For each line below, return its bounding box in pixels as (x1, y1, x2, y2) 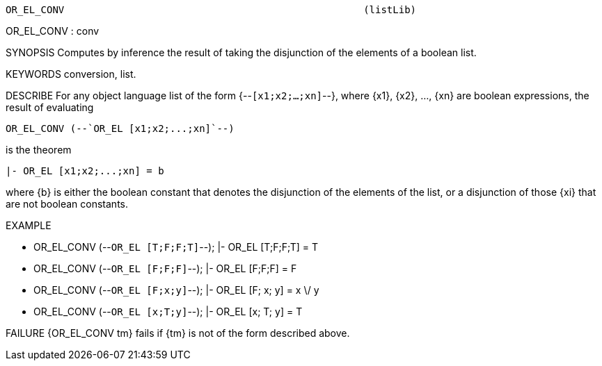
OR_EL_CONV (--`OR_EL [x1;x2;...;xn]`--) (6, 123, 235, 134)
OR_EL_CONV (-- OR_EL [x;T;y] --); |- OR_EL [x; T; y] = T (33, 306, 303, 317)
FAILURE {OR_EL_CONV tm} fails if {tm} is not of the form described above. (6, 327, 350, 339)
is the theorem (6, 144, 72, 156)
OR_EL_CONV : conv (6, 25, 100, 37)
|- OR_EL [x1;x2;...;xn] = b (6, 165, 164, 176)
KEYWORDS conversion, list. (6, 68, 136, 80)
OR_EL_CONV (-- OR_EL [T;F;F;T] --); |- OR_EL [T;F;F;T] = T (33, 241, 318, 253)
